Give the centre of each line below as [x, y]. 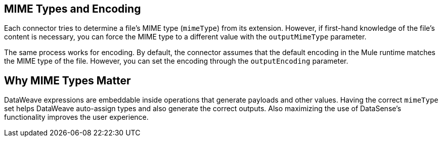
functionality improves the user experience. [76, 117]
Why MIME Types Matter [68, 80]
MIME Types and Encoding [73, 9]
